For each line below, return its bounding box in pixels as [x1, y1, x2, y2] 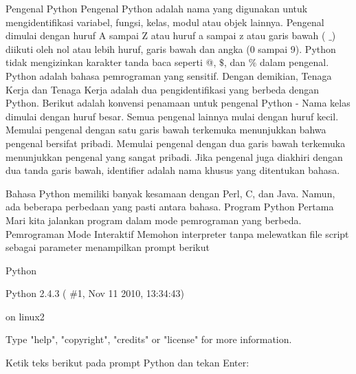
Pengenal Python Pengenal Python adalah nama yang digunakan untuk [5, 1, 308, 15]
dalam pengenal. [260, 55, 329, 69]
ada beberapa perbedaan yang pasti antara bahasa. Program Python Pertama [5, 199, 334, 214]
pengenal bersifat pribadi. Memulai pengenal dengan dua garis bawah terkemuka [5, 135, 346, 150]
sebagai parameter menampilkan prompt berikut [5, 240, 210, 254]
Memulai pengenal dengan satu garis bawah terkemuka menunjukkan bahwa [5, 122, 326, 137]
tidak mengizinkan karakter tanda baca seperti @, [5, 55, 216, 69]
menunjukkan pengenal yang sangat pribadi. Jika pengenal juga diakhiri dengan [5, 149, 343, 164]
